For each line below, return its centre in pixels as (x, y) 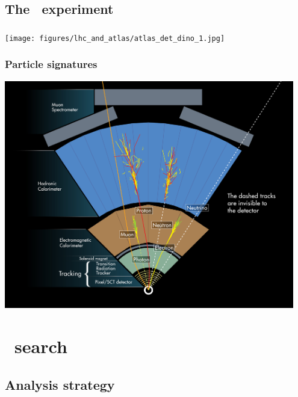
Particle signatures (51, 64)
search (41, 346)
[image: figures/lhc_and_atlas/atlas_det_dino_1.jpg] (115, 38)
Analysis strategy (60, 384)
